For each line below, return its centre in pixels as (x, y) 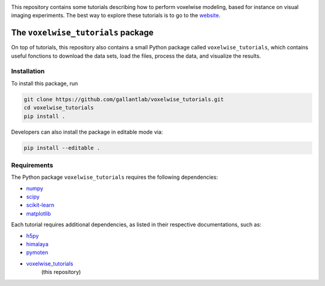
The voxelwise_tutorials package (82, 33)
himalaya (37, 244)
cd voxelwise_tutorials (59, 108)
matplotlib (39, 213)
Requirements (32, 165)
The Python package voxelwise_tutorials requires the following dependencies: (115, 177)
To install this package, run (45, 83)
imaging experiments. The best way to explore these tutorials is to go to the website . (116, 16)
